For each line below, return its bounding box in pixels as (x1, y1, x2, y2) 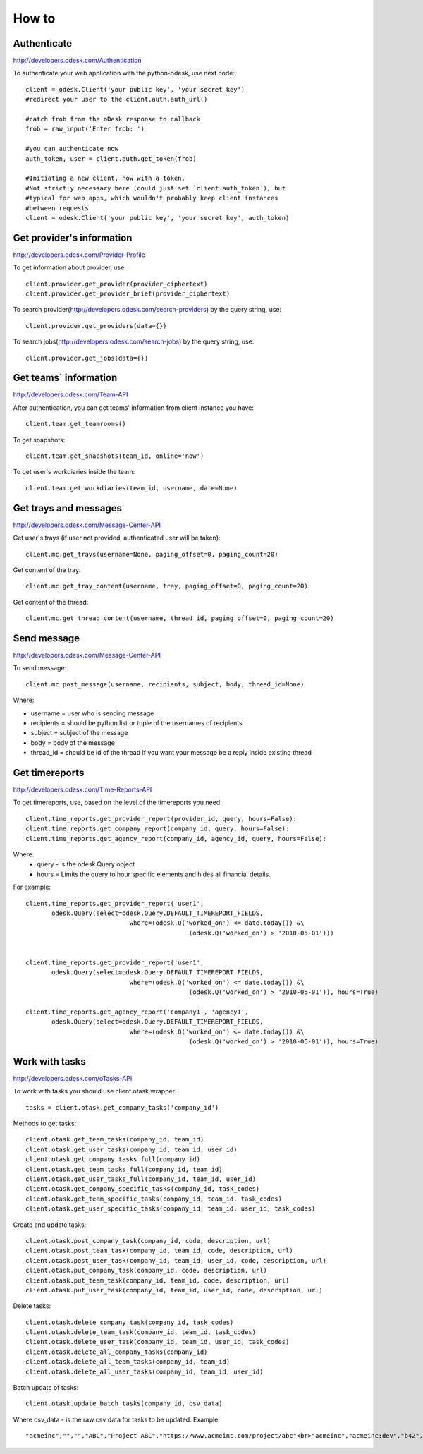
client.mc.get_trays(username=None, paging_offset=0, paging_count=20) (25, 550, 278, 558)
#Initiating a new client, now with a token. (25, 174, 186, 183)
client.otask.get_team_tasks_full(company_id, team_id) (25, 1165, 223, 1173)
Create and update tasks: (13, 1220, 87, 1229)
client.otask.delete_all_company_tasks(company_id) (25, 1347, 208, 1356)
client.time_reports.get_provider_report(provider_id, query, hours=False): (25, 815, 298, 823)
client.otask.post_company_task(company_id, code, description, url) (25, 1237, 271, 1244)
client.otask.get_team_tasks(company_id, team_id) (25, 1136, 204, 1144)
